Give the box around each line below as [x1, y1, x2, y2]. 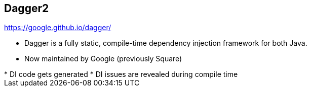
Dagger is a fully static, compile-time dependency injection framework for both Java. [24, 39, 307, 48]
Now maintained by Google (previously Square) [24, 54, 182, 63]
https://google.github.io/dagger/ [4, 23, 111, 32]
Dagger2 [4, 2, 49, 15]
